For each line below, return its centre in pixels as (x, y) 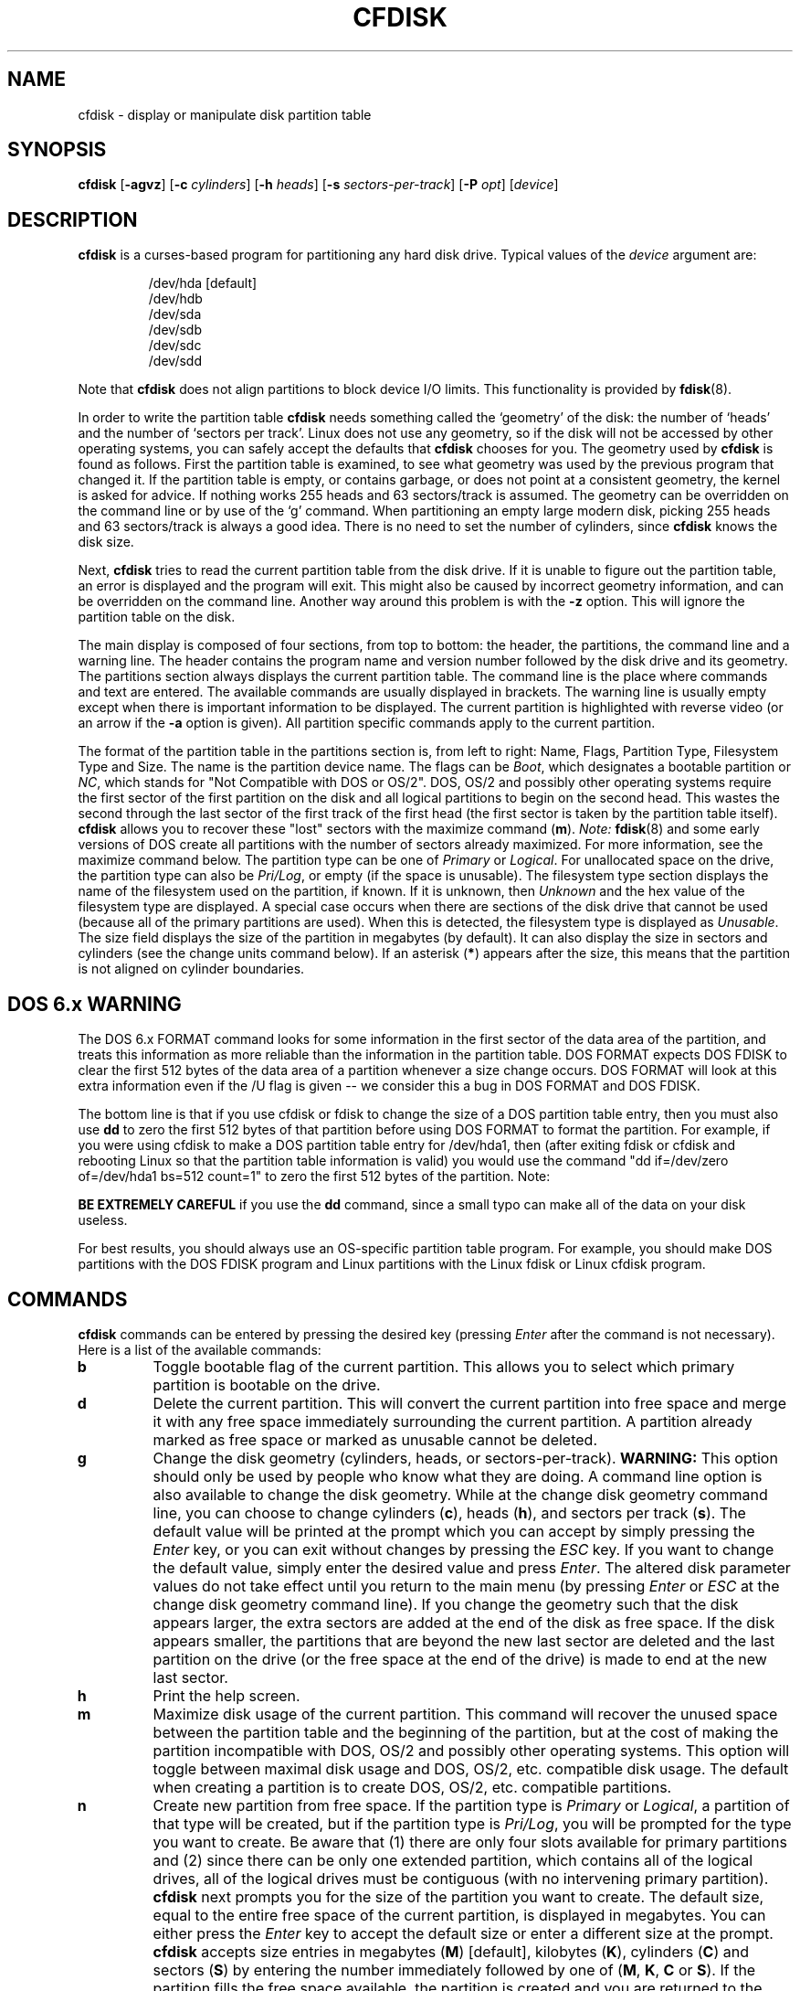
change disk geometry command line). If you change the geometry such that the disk (446, 1604)
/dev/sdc (175, 346)
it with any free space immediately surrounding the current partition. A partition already (453, 1421)
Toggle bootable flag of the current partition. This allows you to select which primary (444, 1366)
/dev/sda (175, 314)
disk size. (106, 542)
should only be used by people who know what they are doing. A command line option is (458, 1476)
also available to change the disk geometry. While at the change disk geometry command (460, 1494)
